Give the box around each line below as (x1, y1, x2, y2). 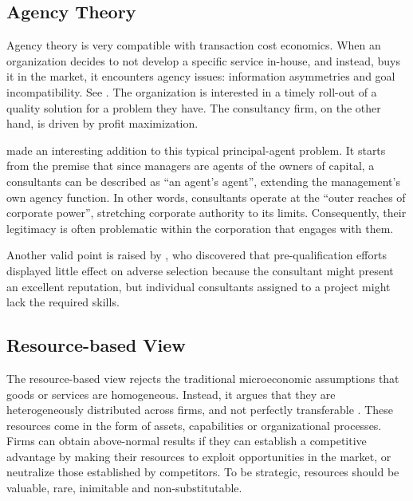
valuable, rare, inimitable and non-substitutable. (6, 479, 242, 496)
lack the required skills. (6, 294, 120, 310)
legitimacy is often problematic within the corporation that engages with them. (6, 219, 394, 236)
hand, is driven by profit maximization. (6, 115, 199, 132)
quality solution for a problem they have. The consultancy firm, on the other (6, 99, 381, 116)
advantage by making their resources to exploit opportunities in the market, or (6, 448, 391, 464)
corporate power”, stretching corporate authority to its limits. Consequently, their (6, 204, 407, 221)
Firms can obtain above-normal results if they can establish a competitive (6, 432, 367, 449)
